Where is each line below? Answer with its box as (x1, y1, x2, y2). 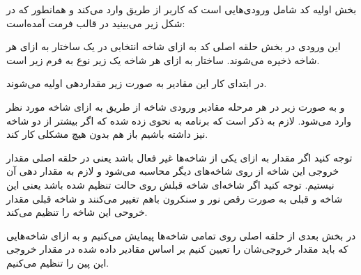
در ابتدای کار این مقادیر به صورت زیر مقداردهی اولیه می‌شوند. (6, 76, 267, 91)
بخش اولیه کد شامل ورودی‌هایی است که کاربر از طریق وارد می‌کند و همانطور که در (6, 2, 357, 16)
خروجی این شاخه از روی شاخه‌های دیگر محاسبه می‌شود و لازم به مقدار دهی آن (6, 164, 339, 178)
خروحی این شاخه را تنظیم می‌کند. (6, 205, 148, 219)
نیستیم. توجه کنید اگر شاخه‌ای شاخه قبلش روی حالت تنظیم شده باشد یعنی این (6, 177, 335, 191)
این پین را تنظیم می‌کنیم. (6, 255, 109, 269)
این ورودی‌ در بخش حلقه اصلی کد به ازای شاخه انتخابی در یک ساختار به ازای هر (6, 39, 341, 54)
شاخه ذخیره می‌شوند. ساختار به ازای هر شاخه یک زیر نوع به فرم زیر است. (6, 52, 320, 67)
